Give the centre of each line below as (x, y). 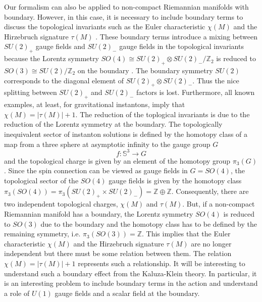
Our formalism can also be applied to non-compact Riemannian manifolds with (126, 7)
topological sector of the (41, 180)
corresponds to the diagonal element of (64, 80)
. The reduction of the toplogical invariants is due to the (163, 114)
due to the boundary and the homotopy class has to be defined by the (149, 223)
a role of (17, 293)
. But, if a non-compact (219, 204)
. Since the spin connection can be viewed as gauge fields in (96, 170)
